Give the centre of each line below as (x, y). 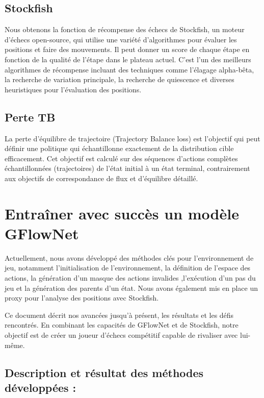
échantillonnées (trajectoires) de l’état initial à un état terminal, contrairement (127, 168)
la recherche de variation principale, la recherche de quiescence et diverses (120, 79)
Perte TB (30, 117)
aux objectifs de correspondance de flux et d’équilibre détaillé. (101, 178)
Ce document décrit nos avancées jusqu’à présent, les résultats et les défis (119, 315)
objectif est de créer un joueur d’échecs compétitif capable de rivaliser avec (121, 335)
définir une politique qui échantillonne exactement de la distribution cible (119, 148)
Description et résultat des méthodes (104, 372)
